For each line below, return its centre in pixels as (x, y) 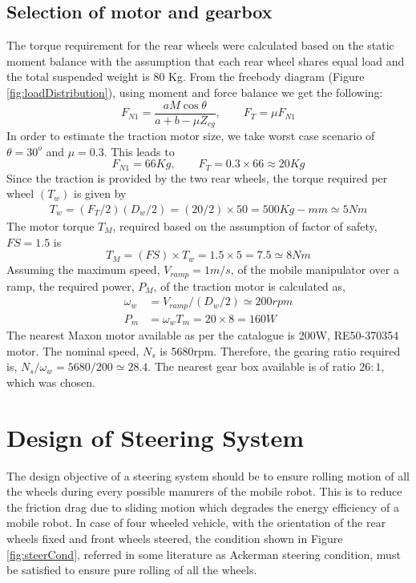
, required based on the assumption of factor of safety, (245, 225)
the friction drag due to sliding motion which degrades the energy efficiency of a (203, 507)
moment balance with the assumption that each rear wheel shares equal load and (206, 60)
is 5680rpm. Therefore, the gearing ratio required (280, 350)
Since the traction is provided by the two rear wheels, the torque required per (197, 177)
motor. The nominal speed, (73, 350)
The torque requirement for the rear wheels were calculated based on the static (200, 45)
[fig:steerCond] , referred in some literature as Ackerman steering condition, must (204, 554)
